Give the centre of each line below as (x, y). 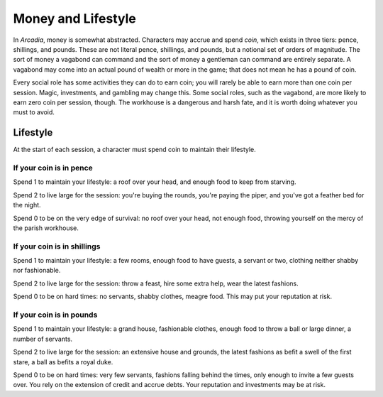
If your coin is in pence (53, 168)
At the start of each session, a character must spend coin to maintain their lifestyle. (135, 150)
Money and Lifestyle (74, 18)
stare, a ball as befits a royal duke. (63, 361)
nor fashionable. (37, 271)
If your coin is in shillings (57, 246)
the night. (27, 205)
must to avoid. (34, 112)
